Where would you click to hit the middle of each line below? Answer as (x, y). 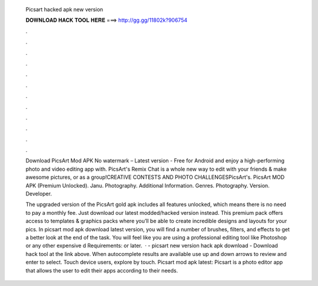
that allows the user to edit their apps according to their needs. (102, 270)
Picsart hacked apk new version (64, 9)
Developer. (39, 194)
